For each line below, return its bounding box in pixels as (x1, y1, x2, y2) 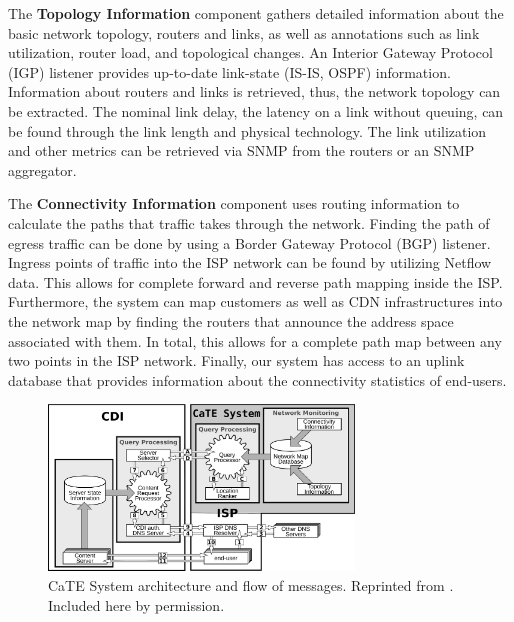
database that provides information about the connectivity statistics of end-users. (8, 369, 507, 390)
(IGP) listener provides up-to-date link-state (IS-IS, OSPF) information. (8, 61, 451, 82)
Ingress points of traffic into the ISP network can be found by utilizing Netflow (8, 252, 492, 273)
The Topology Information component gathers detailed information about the (8, 3, 504, 23)
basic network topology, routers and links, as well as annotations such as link (8, 22, 480, 43)
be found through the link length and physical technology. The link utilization (8, 120, 487, 141)
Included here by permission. (48, 594, 225, 615)
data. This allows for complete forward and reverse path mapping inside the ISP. (8, 271, 503, 292)
